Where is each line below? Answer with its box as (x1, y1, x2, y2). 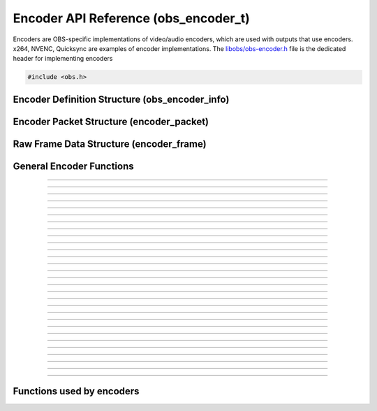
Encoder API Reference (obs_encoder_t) (13, 10, 251, 26)
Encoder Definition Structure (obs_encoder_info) (13, 93, 230, 105)
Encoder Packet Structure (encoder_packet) (13, 115, 209, 127)
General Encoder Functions (13, 160, 134, 172)
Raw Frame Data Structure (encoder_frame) (13, 138, 207, 150)
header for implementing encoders (13, 55, 113, 63)
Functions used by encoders (13, 385, 140, 397)
